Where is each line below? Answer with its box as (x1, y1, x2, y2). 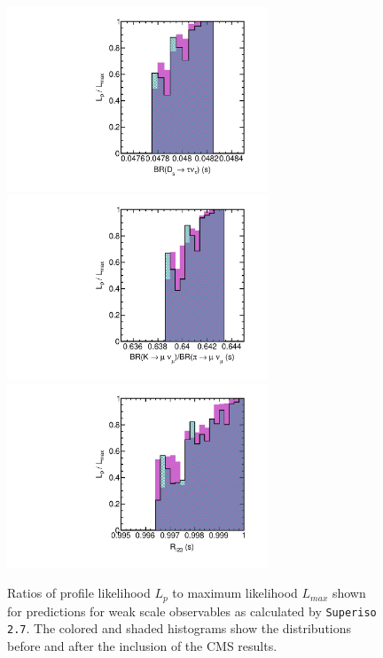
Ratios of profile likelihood (7, 584, 151, 602)
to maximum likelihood (172, 584, 298, 602)
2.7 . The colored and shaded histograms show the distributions (7, 619, 352, 638)
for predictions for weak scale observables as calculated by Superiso (7, 601, 377, 620)
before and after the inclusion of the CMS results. (7, 637, 277, 655)
